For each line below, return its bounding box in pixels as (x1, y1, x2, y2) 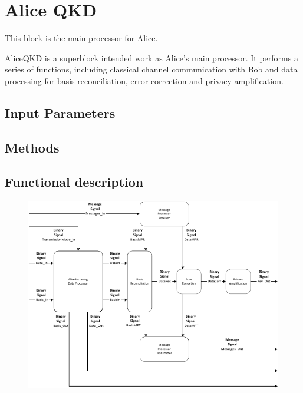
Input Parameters (5, 103, 116, 121)
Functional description (5, 173, 144, 191)
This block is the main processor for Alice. (5, 32, 158, 44)
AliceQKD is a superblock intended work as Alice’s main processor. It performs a (5, 51, 298, 64)
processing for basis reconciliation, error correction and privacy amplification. (5, 74, 284, 87)
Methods (5, 138, 60, 156)
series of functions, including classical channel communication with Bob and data (5, 63, 298, 75)
